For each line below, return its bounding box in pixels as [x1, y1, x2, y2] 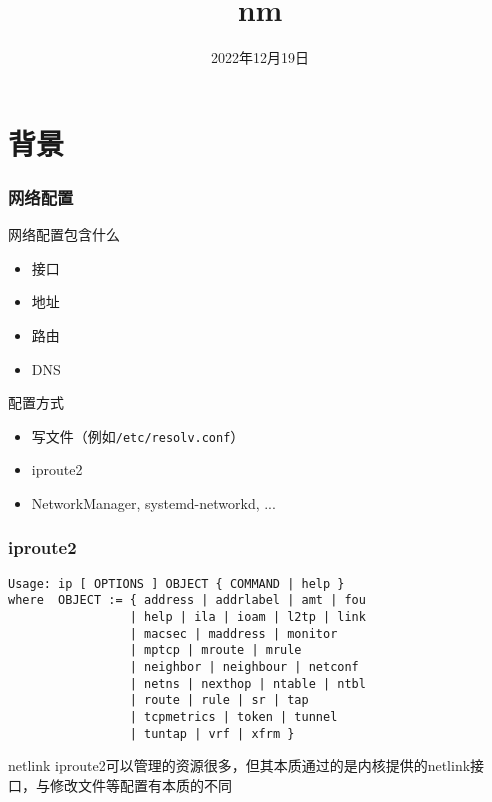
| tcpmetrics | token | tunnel [129, 710, 338, 724]
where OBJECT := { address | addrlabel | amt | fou [8, 593, 366, 608]
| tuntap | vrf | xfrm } [129, 726, 295, 741]
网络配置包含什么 [8, 224, 120, 245]
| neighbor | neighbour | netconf [129, 660, 359, 675]
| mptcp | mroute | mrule [129, 643, 302, 658]
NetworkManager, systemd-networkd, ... [31, 492, 276, 513]
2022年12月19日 [211, 47, 309, 68]
